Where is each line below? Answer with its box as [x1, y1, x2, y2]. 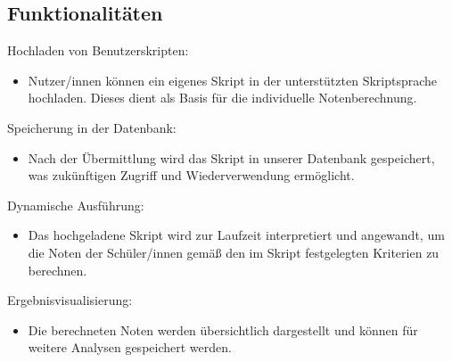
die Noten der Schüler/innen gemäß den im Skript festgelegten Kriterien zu [28, 243, 440, 261]
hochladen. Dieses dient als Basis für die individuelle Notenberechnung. [28, 88, 417, 107]
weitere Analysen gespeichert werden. [28, 338, 232, 357]
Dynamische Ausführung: [7, 195, 144, 214]
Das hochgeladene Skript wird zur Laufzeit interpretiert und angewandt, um [28, 226, 445, 244]
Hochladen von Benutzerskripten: [7, 41, 189, 60]
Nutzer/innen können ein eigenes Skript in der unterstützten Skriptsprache [28, 70, 438, 89]
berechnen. [28, 260, 87, 279]
